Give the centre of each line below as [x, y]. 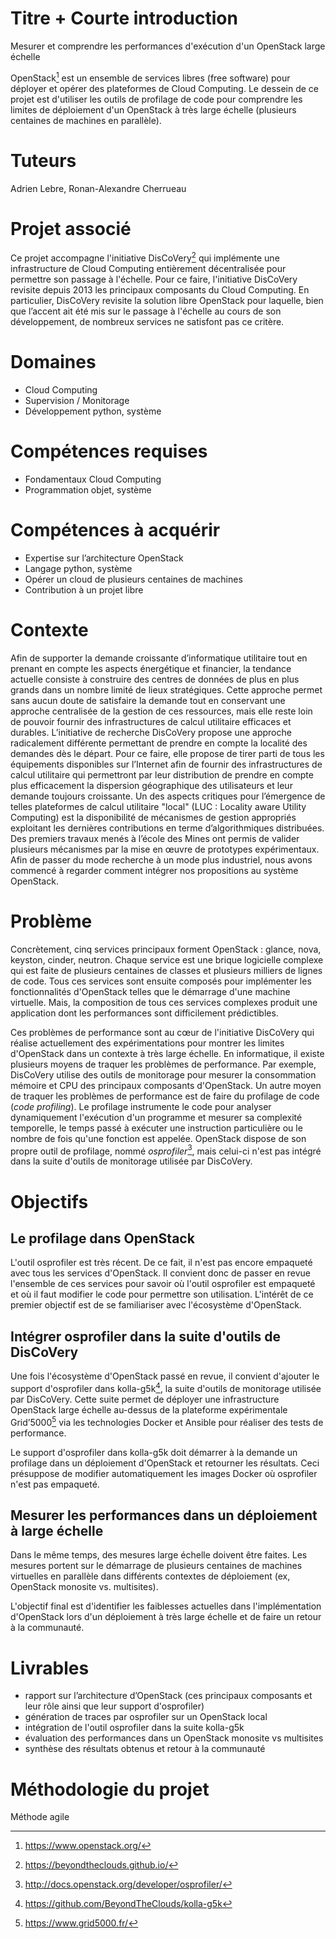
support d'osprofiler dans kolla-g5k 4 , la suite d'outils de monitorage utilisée [166, 1387]
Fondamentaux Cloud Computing [93, 479]
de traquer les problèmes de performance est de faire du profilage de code [165, 1096]
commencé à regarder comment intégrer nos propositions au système [154, 870]
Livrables [50, 1668]
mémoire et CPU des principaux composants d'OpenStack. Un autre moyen [166, 1085]
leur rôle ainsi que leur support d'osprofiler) [114, 1706]
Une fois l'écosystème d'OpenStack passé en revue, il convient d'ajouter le [165, 1376]
